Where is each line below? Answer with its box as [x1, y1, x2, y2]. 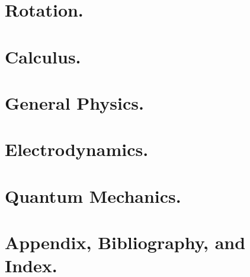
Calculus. [5, 44, 81, 68]
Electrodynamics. [5, 137, 149, 161]
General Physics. [5, 90, 144, 114]
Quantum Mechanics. [5, 183, 181, 208]
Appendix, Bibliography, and [5, 230, 246, 254]
